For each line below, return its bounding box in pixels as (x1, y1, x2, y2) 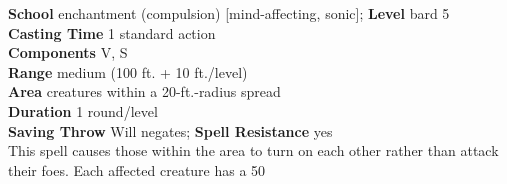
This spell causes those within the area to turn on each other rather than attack (8, 140, 499, 161)
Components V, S (8, 42, 128, 63)
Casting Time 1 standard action (8, 22, 216, 43)
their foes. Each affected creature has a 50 (8, 159, 266, 180)
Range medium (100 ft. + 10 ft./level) (8, 61, 248, 82)
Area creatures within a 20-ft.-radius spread (8, 81, 281, 102)
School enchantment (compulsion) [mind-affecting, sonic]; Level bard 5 (8, 3, 450, 23)
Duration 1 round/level (8, 100, 158, 121)
